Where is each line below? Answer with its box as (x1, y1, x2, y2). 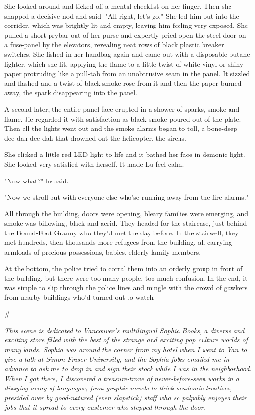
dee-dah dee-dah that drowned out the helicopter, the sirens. (4, 132, 186, 143)
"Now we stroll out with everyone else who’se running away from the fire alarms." (4, 192, 249, 202)
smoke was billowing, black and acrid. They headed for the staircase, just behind (4, 218, 247, 228)
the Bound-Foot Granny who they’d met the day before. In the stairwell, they (4, 227, 239, 237)
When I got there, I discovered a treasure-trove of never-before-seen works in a (4, 373, 239, 383)
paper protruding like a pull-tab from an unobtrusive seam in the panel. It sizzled (4, 68, 250, 78)
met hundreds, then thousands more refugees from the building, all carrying (4, 237, 232, 247)
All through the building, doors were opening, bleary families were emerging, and (4, 208, 249, 218)
